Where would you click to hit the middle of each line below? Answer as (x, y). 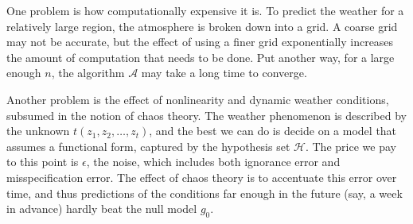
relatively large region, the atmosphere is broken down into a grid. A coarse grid (202, 26)
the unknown (38, 131)
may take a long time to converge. (224, 73)
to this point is (43, 162)
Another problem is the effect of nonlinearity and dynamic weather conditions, (198, 99)
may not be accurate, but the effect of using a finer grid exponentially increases (200, 42)
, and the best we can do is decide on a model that (273, 131)
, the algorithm (88, 73)
